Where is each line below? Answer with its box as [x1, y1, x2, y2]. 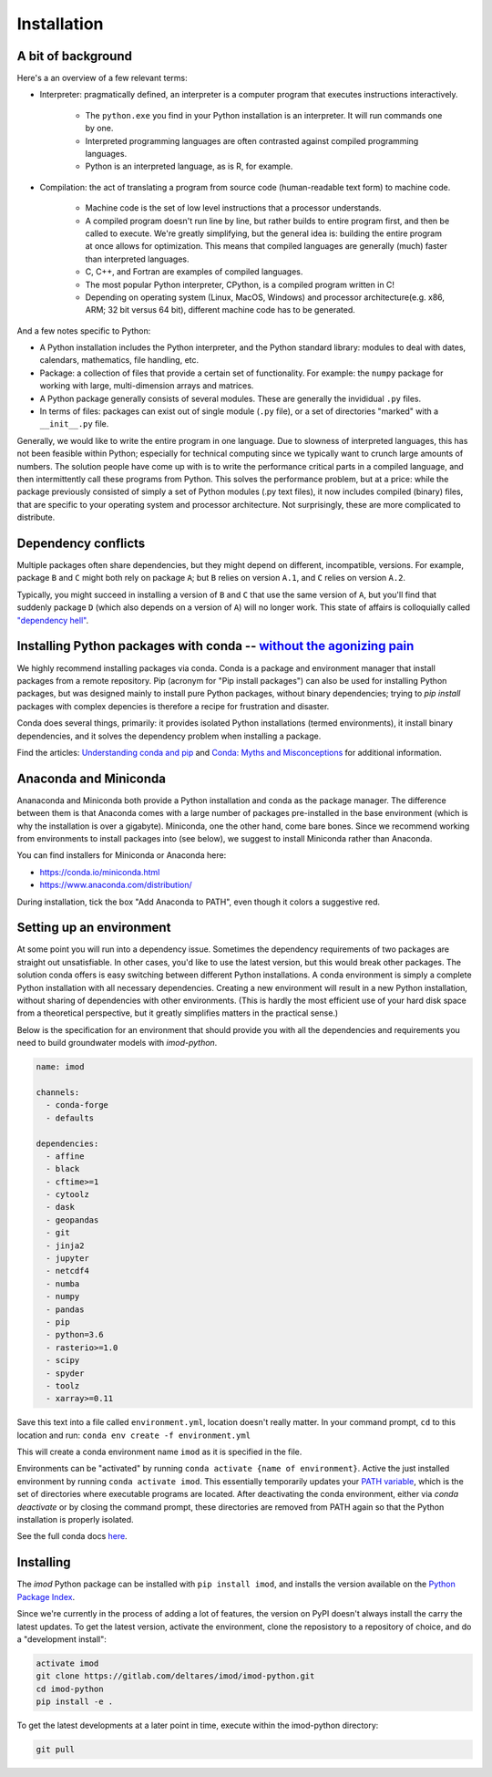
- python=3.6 [46, 1329, 104, 1340]
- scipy [46, 1355, 80, 1366]
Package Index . [16, 1591, 76, 1602]
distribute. [16, 511, 56, 523]
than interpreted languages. [85, 253, 190, 264]
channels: [36, 1087, 80, 1098]
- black [46, 1163, 80, 1174]
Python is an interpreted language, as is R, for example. [85, 160, 293, 172]
